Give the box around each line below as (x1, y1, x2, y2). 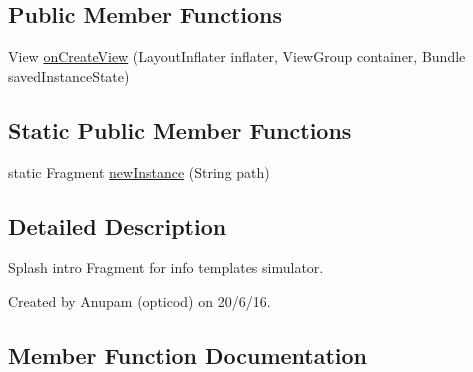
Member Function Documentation (8, 339, 368, 370)
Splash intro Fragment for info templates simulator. (8, 257, 324, 278)
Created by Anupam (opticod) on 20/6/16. (8, 290, 271, 311)
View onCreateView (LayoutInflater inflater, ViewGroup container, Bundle (8, 46, 466, 67)
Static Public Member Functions (8, 114, 352, 145)
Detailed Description (8, 210, 227, 241)
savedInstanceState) (8, 65, 130, 86)
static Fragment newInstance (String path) (8, 161, 270, 182)
